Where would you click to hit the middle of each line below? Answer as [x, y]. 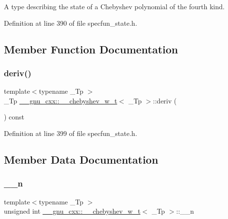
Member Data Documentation [81, 159]
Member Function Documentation [91, 49]
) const [14, 117]
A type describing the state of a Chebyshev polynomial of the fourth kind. [114, 6]
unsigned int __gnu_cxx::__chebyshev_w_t [72, 211]
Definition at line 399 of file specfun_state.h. [71, 133]
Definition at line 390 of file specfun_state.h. [71, 23]
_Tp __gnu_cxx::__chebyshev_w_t [61, 100]
